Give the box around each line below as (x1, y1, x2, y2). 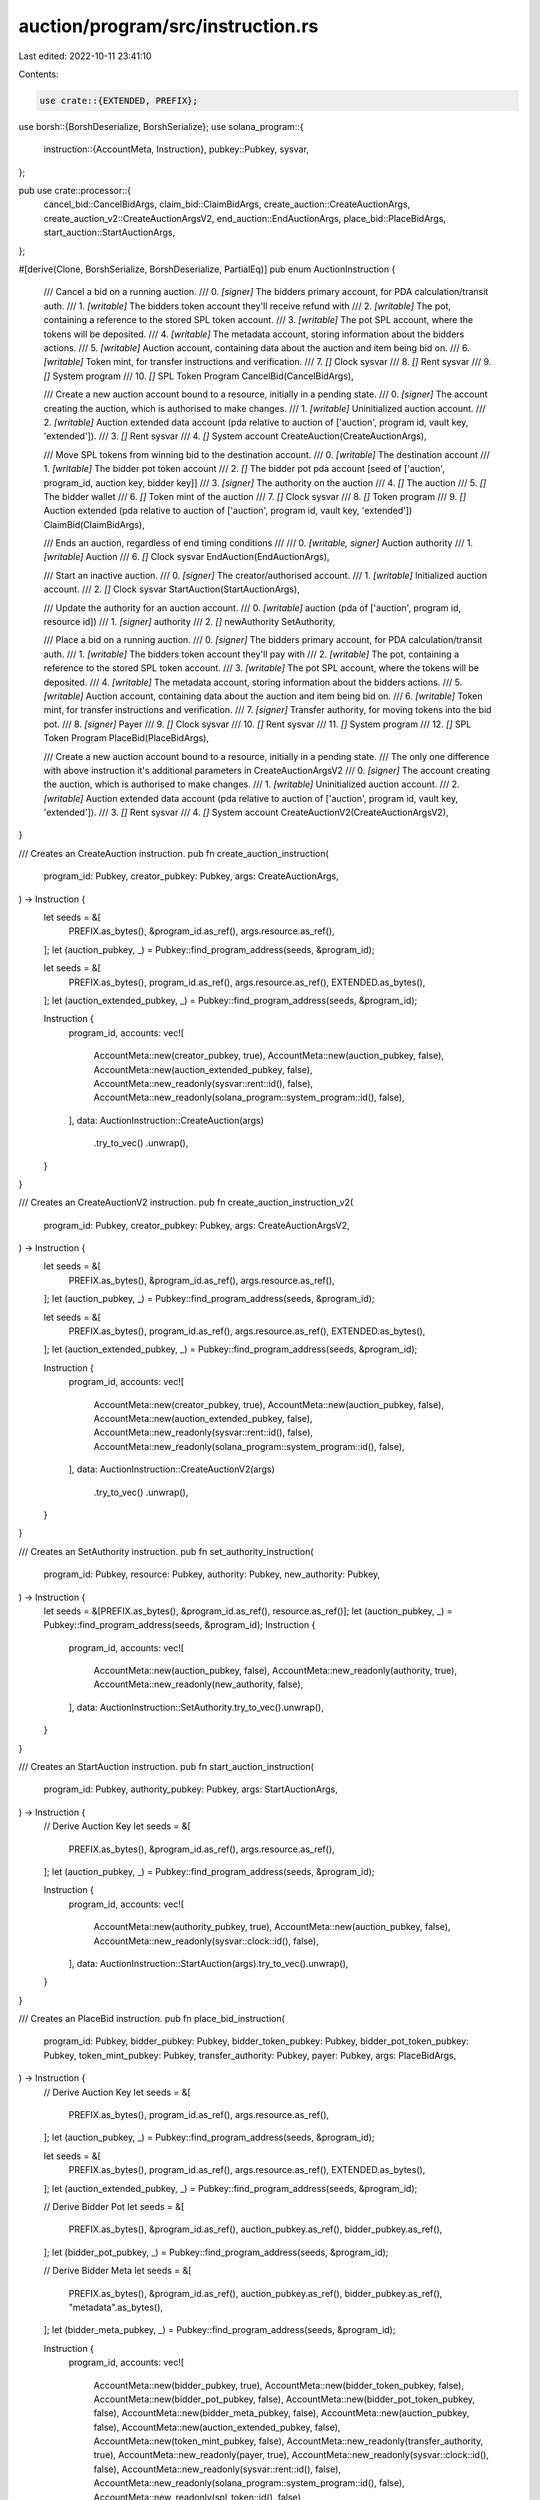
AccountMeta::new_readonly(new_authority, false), (93, 1678, 304, 1690)
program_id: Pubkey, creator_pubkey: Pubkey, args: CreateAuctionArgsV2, (43, 1219, 350, 1231)
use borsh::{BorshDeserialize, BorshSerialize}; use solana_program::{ (18, 120, 304, 132)
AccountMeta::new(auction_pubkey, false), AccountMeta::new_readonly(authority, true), (93, 1665, 457, 1677)
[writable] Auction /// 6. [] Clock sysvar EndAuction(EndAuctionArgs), (43, 551, 330, 563)
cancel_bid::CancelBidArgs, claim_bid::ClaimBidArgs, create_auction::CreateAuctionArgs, (43, 198, 411, 210)
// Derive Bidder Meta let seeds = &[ (43, 2265, 192, 2277)
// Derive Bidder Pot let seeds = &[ (43, 2201, 185, 2212)
